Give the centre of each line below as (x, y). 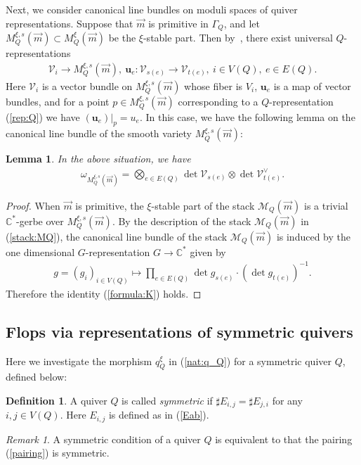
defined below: (37, 377)
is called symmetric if (167, 400)
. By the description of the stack (182, 221)
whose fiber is (214, 85)
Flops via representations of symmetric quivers (179, 331)
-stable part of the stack (203, 205)
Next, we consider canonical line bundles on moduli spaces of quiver (152, 9)
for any (287, 400)
